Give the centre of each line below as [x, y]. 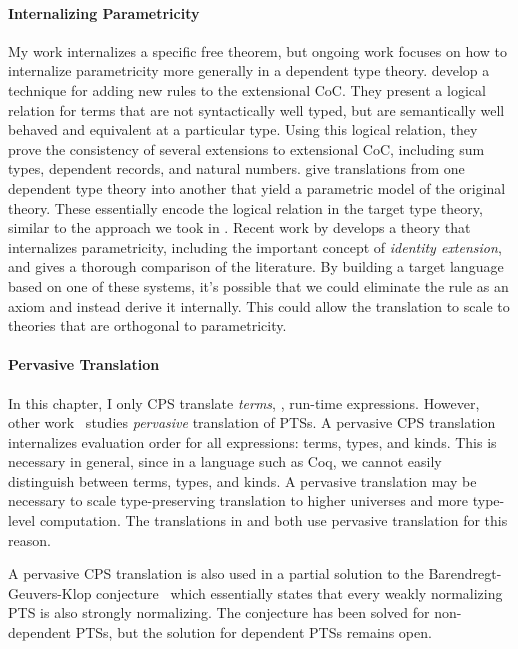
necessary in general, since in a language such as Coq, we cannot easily [225, 461]
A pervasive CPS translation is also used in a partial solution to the [216, 573]
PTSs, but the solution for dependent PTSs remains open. [253, 632]
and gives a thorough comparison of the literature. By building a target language [256, 266]
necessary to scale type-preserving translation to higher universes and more [238, 500]
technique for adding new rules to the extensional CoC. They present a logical [247, 89]
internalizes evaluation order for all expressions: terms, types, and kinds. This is [252, 441]
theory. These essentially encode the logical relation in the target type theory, [245, 207]
